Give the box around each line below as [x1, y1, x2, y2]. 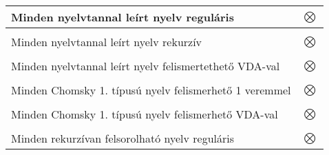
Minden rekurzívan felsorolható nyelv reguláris [11, 130, 235, 146]
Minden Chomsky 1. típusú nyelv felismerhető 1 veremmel [11, 82, 291, 98]
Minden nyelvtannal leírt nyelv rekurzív [11, 34, 202, 50]
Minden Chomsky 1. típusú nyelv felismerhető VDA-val [11, 106, 278, 122]
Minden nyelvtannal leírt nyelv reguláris [11, 9, 234, 25]
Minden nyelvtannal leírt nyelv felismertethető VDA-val [11, 58, 280, 74]
